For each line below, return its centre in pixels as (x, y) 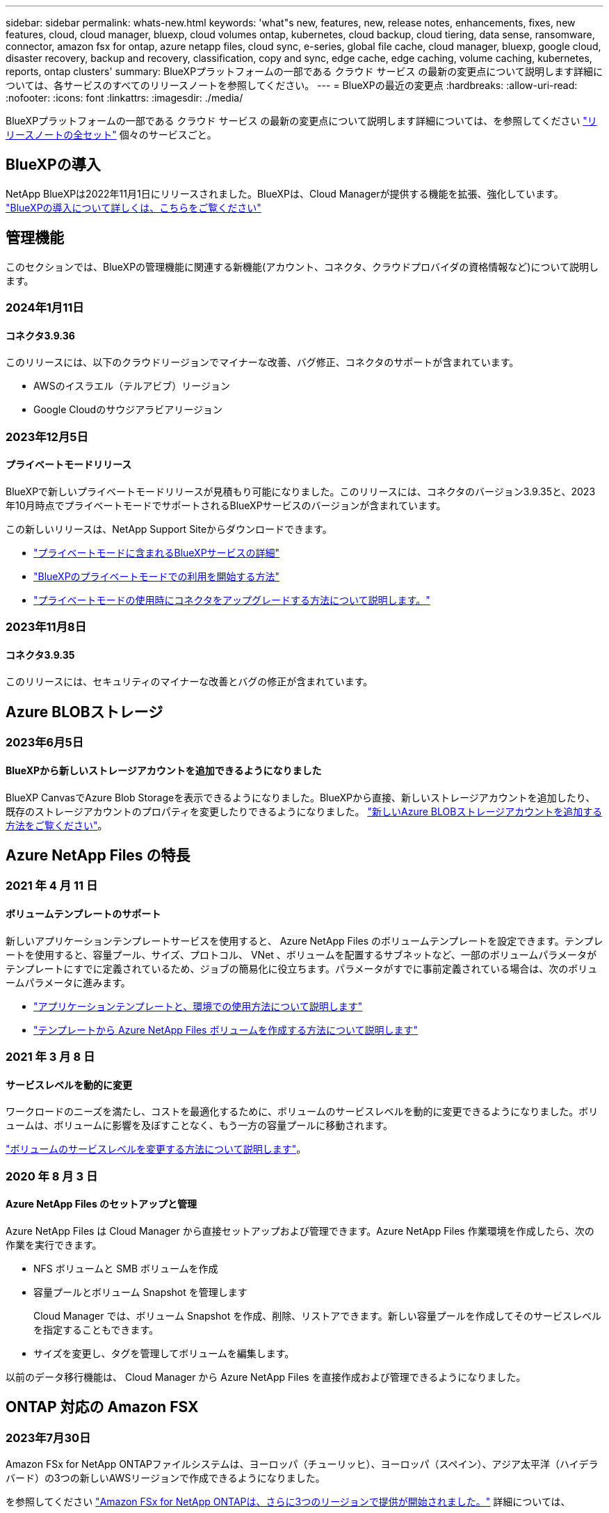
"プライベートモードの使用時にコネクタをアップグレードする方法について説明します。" (232, 600)
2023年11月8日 (46, 627)
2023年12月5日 (47, 437)
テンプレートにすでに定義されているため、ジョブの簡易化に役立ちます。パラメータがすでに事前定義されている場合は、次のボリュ (302, 968)
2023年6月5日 (45, 743)
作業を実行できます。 (54, 1244)
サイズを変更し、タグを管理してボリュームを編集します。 (164, 1353)
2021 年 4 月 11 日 (52, 886)
